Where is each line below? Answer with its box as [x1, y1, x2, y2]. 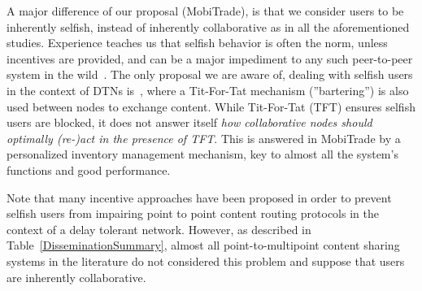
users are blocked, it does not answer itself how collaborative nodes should [7, 114, 372, 131]
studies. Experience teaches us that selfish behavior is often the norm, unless [7, 34, 388, 51]
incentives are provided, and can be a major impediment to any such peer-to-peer [7, 50, 413, 67]
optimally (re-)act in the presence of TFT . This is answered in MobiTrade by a [7, 129, 401, 146]
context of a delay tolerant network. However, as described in [7, 220, 311, 237]
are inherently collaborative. [7, 268, 146, 285]
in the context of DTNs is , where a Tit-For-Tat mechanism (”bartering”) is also [7, 81, 409, 98]
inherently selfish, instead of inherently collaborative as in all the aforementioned [7, 18, 410, 35]
